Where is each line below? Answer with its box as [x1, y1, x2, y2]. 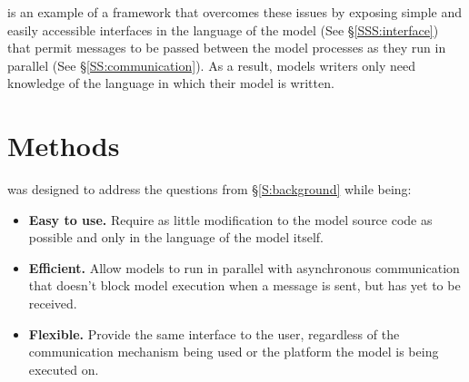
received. [28, 294, 77, 313]
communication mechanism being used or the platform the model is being [28, 342, 439, 361]
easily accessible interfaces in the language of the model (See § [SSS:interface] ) [7, 20, 439, 39]
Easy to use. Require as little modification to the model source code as [28, 210, 433, 229]
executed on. [28, 359, 99, 378]
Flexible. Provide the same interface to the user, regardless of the [28, 324, 400, 343]
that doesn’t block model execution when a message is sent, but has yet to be [28, 276, 461, 295]
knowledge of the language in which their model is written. [7, 73, 334, 93]
